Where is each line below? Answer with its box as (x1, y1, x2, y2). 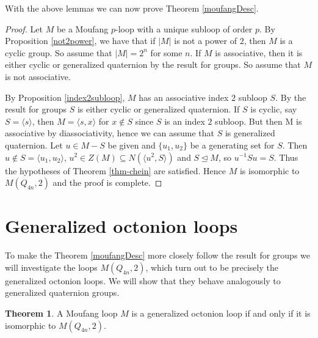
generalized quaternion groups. (5, 286, 120, 299)
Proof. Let (5, 22, 43, 35)
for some (150, 46, 182, 59)
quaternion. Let (5, 138, 63, 151)
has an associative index (139, 90, 229, 103)
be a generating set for (190, 138, 275, 151)
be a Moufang (56, 22, 109, 35)
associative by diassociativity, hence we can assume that (5, 127, 215, 139)
